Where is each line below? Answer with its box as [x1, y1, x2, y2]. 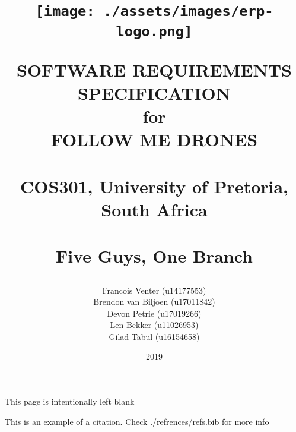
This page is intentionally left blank [5, 395, 135, 408]
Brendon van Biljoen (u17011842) [93, 295, 215, 308]
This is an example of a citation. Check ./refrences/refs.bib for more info [5, 415, 269, 427]
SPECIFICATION [78, 81, 231, 105]
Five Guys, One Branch [56, 244, 253, 268]
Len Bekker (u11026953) [110, 319, 199, 331]
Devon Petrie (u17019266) [107, 307, 202, 319]
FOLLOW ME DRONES [50, 127, 258, 152]
